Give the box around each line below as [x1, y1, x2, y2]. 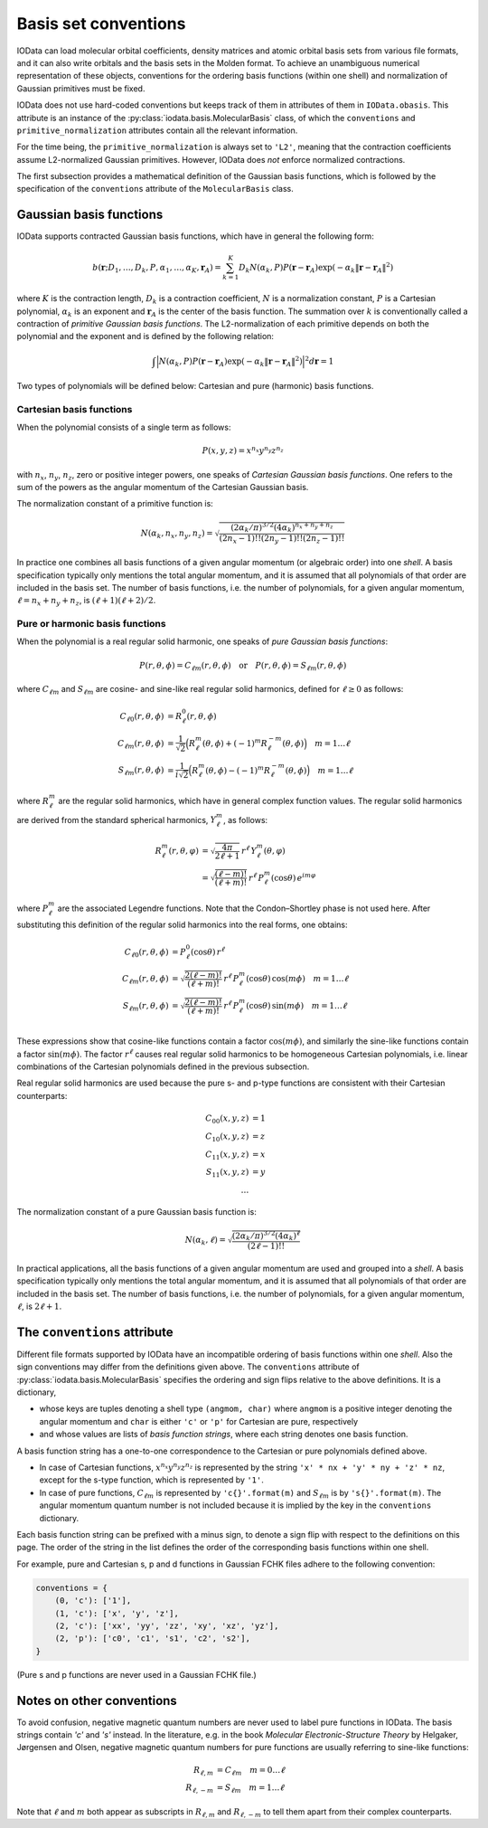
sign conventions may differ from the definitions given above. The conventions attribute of [16, 1361, 361, 1372]
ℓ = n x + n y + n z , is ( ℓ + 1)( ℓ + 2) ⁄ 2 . [16, 595, 156, 608]
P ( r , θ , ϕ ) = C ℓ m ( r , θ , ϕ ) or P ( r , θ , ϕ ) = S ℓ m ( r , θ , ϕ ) [138, 660, 347, 673]
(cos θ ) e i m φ [271, 871, 316, 883]
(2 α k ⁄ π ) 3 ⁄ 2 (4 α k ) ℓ [231, 1228, 301, 1243]
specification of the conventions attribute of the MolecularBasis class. [16, 184, 294, 194]
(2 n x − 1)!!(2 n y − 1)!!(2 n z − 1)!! [219, 533, 345, 545]
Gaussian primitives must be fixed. [16, 82, 145, 94]
